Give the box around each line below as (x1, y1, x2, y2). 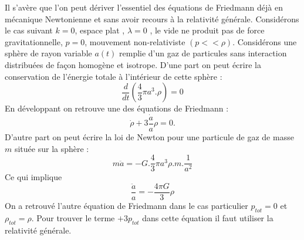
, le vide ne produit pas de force (150, 24, 265, 36)
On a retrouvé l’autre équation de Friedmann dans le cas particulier (5, 199, 248, 211)
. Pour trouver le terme (31, 211, 115, 224)
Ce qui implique (5, 171, 62, 183)
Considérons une (237, 35, 297, 48)
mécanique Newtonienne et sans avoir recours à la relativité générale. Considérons (5, 12, 299, 25)
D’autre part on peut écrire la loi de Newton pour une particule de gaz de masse (5, 131, 294, 143)
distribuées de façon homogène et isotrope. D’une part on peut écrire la (5, 58, 261, 70)
